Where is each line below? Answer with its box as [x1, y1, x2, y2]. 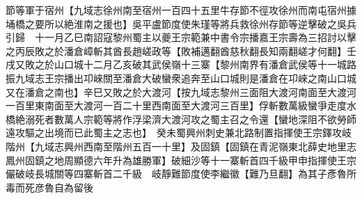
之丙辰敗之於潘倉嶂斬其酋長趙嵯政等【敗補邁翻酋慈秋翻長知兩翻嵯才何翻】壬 [6, 43, 356, 58]
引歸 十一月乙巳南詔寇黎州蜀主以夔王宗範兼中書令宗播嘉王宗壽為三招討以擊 [6, 30, 356, 45]
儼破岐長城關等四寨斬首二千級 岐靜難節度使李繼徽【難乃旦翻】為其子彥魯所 [6, 166, 356, 181]
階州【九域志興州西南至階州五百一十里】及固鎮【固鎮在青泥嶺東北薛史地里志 [6, 138, 356, 153]
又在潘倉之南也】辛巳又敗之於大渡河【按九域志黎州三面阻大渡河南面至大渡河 [6, 84, 356, 99]
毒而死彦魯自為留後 [6, 180, 93, 194]
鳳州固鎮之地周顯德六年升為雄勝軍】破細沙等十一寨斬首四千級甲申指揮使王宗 [6, 152, 356, 167]
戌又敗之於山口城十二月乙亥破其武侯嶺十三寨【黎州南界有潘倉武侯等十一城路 [6, 57, 356, 72]
